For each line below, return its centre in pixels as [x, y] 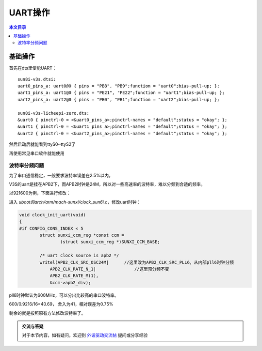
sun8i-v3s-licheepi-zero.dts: [54, 113]
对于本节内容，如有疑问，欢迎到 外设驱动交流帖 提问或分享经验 [85, 335]
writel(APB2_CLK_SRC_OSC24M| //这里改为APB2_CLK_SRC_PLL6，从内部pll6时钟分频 [137, 262]
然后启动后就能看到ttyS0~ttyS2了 [42, 144]
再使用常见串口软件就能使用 [37, 153]
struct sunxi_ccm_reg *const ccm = [82, 235]
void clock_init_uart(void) [52, 215]
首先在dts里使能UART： [33, 68]
